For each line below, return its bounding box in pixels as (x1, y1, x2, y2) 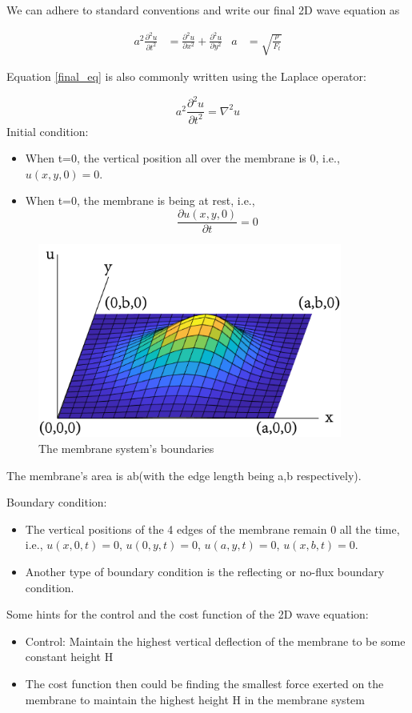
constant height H (25, 648, 114, 665)
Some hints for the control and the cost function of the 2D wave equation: (6, 606, 369, 623)
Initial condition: (6, 122, 89, 139)
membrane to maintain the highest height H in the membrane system (25, 691, 365, 707)
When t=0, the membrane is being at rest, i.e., (25, 192, 255, 209)
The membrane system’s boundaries (38, 440, 214, 457)
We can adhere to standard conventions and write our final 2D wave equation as (6, 2, 400, 18)
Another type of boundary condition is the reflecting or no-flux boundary (25, 563, 385, 580)
